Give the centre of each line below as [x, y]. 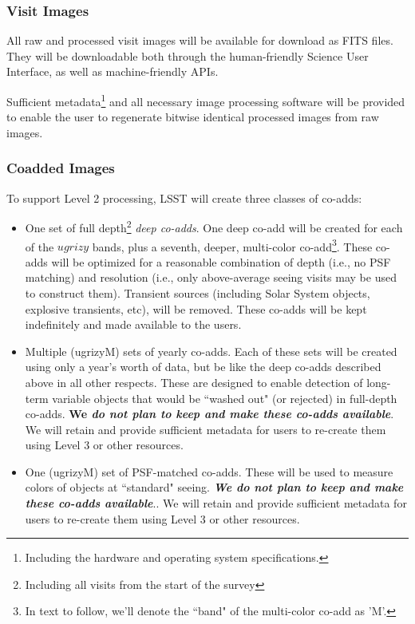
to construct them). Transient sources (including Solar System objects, [198, 292]
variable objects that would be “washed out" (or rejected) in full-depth [225, 398]
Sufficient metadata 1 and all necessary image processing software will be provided [206, 100]
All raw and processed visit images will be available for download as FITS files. [200, 40]
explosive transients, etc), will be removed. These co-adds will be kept [196, 308]
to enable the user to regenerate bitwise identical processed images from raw [193, 117]
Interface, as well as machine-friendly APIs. [113, 71]
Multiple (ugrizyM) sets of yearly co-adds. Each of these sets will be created [211, 351]
